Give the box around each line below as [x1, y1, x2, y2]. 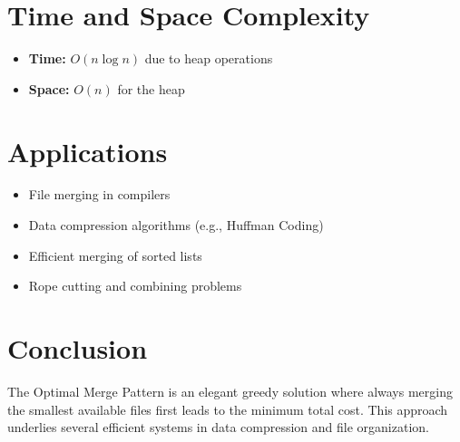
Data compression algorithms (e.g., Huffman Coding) [28, 216, 324, 235]
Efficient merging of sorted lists [28, 245, 202, 264]
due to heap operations [144, 49, 273, 68]
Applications [7, 132, 168, 169]
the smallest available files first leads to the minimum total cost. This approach [7, 399, 448, 418]
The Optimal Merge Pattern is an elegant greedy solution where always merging [7, 381, 453, 400]
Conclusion [7, 330, 148, 366]
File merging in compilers [28, 185, 171, 204]
